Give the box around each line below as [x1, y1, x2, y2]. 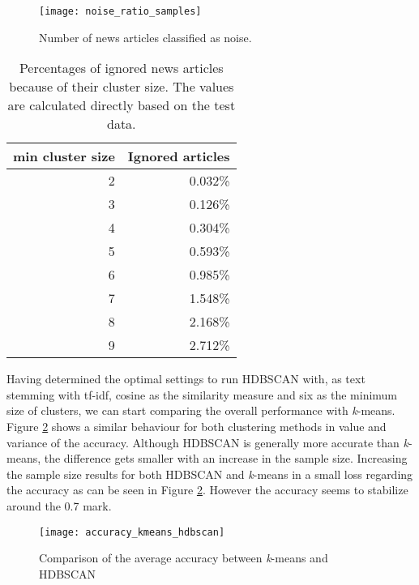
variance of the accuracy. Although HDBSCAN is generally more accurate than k [6, 433, 408, 450]
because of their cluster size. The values [9, 77, 234, 96]
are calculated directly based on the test [7, 96, 236, 115]
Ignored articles [127, 147, 230, 166]
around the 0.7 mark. [6, 497, 112, 514]
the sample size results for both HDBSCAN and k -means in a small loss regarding [6, 465, 413, 482]
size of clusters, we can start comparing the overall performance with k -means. [6, 402, 395, 419]
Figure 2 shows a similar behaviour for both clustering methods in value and [6, 418, 387, 435]
